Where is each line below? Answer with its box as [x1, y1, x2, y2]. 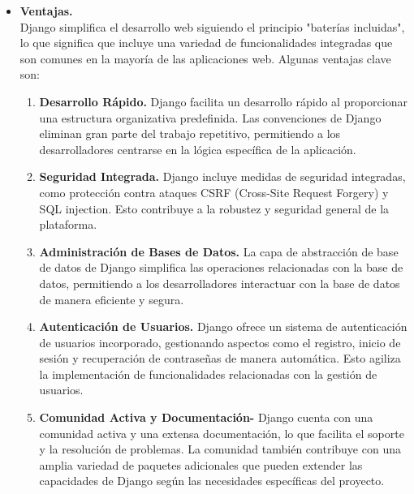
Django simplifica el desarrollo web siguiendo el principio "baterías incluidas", [19, 18, 405, 35]
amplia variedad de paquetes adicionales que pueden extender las [39, 456, 363, 473]
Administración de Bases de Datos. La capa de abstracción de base [39, 243, 399, 260]
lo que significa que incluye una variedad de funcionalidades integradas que [19, 34, 393, 51]
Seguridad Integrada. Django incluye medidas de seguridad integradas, [39, 168, 406, 185]
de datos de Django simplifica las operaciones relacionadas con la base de [39, 259, 403, 276]
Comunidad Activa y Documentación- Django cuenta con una [39, 409, 373, 426]
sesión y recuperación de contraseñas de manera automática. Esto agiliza [39, 350, 401, 367]
